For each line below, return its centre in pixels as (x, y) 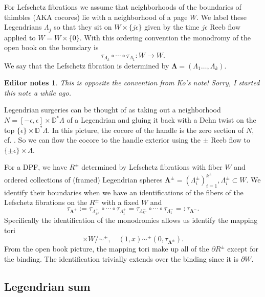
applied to (20, 37)
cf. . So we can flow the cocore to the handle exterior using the (102, 140)
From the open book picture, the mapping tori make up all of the (107, 249)
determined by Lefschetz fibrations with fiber (152, 167)
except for (243, 249)
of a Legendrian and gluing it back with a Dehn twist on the (161, 120)
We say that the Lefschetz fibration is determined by (87, 65)
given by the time (172, 27)
